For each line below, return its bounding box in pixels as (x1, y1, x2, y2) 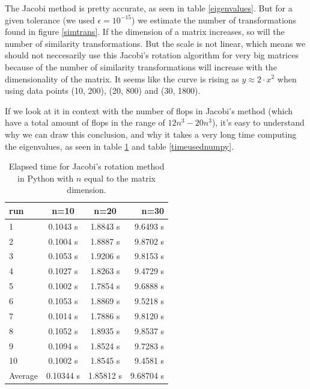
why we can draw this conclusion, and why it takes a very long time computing (5, 127, 297, 140)
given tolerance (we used (5, 13, 95, 26)
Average (9, 369, 38, 382)
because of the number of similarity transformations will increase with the (5, 60, 277, 73)
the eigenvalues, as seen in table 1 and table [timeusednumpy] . (5, 139, 234, 152)
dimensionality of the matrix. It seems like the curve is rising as (5, 72, 239, 85)
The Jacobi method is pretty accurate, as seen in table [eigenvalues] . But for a (5, 2, 293, 14)
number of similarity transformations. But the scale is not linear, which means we (5, 37, 306, 49)
